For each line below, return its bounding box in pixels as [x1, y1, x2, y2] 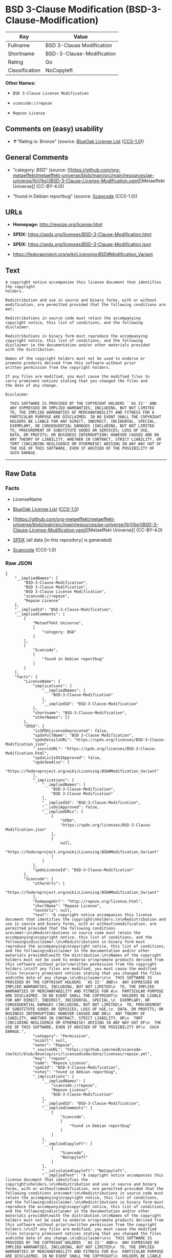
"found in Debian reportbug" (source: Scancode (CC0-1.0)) [12, 193, 138, 199]
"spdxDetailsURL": [32, 737, 72, 742]
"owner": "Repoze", [32, 1043, 74, 1048]
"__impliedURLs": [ [41, 809, 83, 814]
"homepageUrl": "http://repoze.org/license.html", [32, 899, 143, 904]
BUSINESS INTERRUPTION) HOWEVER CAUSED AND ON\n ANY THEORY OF [5, 1011, 145, 1016]
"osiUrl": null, [32, 1038, 68, 1044]
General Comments [5, 153, 69, 162]
